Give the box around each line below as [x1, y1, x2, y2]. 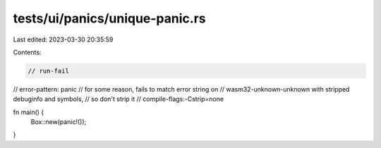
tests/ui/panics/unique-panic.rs [13, 11, 206, 26]
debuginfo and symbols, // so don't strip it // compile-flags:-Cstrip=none [13, 95, 224, 104]
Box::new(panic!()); [30, 118, 87, 126]
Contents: [13, 48, 42, 56]
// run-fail [28, 67, 70, 75]
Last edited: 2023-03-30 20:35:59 [13, 35, 114, 44]
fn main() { [13, 108, 44, 116]
